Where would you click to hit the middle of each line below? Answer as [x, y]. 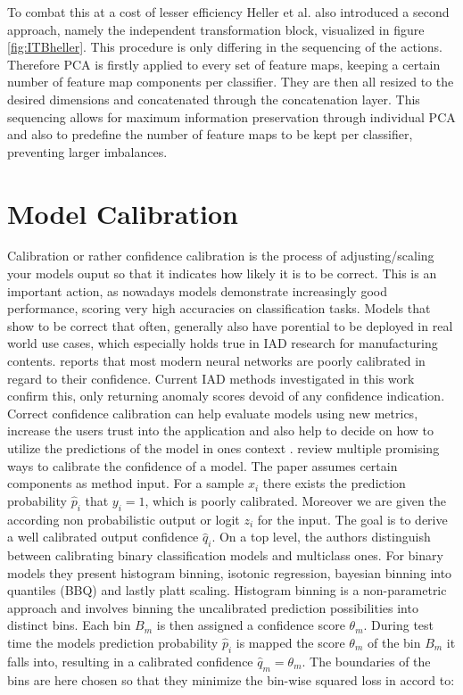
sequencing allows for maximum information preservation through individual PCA [231, 116]
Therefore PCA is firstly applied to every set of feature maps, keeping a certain [224, 64]
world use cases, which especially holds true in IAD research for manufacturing [223, 343]
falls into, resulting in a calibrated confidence [130, 661]
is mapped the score [290, 642]
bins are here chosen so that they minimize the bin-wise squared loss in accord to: [231, 679]
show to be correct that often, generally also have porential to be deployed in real [230, 325]
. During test [398, 625]
